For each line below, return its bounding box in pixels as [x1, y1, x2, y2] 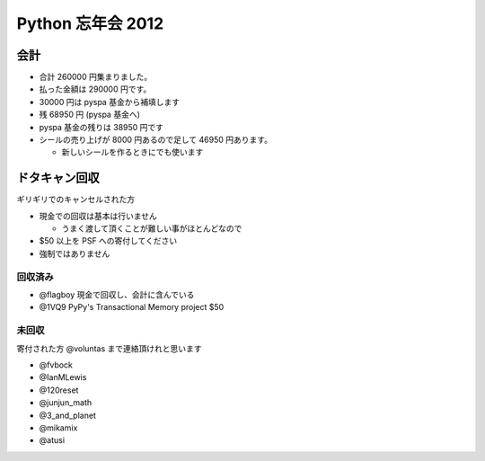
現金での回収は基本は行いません [39, 210, 157, 221]
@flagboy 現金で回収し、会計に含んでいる [39, 289, 195, 300]
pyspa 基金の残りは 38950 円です [39, 121, 164, 132]
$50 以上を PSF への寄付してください [39, 235, 178, 246]
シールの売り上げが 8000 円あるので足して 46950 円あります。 [39, 135, 273, 146]
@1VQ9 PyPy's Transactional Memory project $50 [39, 302, 225, 313]
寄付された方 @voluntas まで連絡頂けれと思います [16, 342, 202, 354]
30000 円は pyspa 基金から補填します [39, 96, 180, 107]
